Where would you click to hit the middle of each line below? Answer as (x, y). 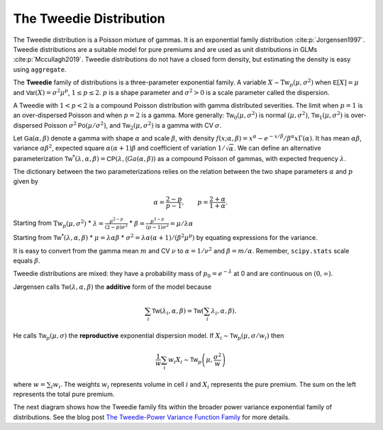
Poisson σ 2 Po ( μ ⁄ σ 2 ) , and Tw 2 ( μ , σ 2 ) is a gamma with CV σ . (133, 126)
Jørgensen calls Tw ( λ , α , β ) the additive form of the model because (112, 287)
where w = (29, 384)
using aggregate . (40, 69)
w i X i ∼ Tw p (185, 360)
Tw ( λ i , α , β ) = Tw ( (178, 312)
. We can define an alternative (278, 148)
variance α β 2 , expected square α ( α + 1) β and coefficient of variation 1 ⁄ (119, 148)
